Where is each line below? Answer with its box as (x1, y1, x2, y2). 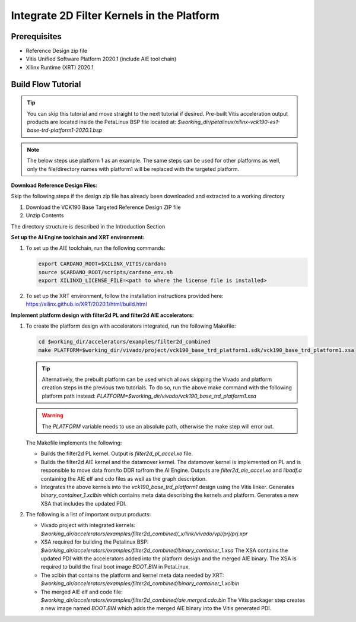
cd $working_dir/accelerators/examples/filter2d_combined (38, 338, 211, 345)
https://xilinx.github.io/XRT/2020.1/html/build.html (26, 300, 148, 308)
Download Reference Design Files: (11, 182, 98, 189)
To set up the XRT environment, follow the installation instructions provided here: (26, 293, 224, 300)
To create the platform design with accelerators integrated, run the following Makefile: (26, 322, 236, 329)
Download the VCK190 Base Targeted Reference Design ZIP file (26, 204, 181, 211)
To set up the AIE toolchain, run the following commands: (26, 245, 166, 252)
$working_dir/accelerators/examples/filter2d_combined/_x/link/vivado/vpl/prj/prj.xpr (40, 530, 248, 537)
